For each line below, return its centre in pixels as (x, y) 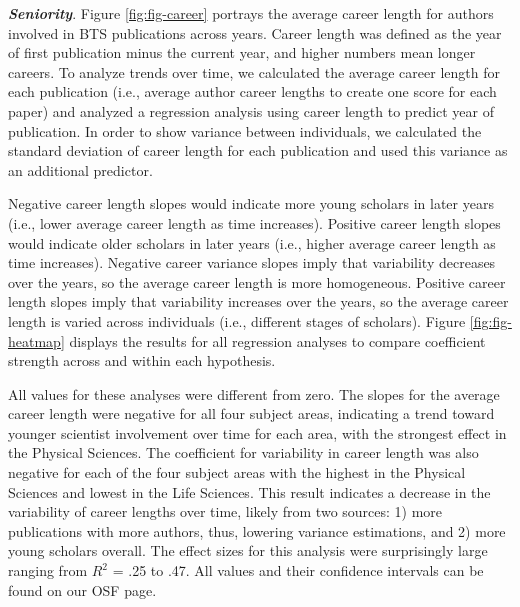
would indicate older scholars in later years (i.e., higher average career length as (252, 242)
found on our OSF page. (82, 589)
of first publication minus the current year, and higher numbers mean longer (242, 52)
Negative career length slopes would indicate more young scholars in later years (251, 203)
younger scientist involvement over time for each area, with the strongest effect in (257, 432)
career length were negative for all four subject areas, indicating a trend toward (251, 413)
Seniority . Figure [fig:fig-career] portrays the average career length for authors (251, 13)
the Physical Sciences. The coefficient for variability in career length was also (243, 452)
